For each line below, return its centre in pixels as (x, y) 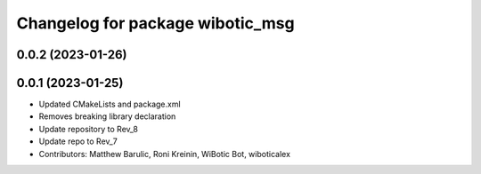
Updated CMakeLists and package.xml (110, 104)
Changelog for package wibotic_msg (155, 23)
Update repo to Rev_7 (78, 141)
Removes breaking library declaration (107, 116)
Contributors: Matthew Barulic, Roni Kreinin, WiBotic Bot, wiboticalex (165, 154)
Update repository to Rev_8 (88, 129)
